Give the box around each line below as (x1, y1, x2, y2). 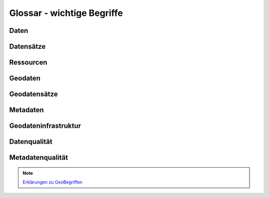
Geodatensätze (9, 90, 58, 99)
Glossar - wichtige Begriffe (9, 7, 123, 18)
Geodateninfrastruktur (9, 122, 81, 130)
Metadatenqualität (9, 153, 68, 162)
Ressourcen (9, 58, 47, 67)
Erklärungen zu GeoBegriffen (22, 179, 83, 185)
